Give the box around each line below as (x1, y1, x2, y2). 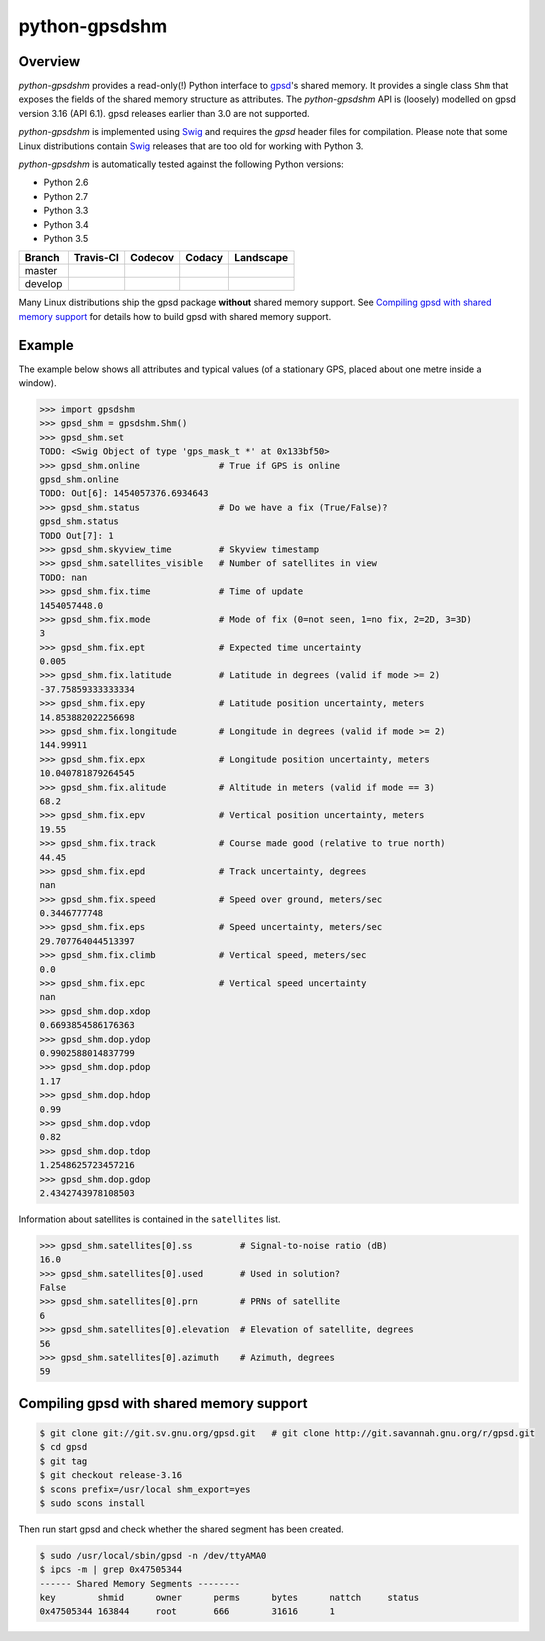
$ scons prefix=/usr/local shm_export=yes (39, 1483, 251, 1495)
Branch (24, 251, 60, 265)
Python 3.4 (43, 218, 89, 230)
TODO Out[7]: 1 (39, 530, 114, 541)
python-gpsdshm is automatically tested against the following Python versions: (18, 158, 344, 170)
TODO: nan (39, 571, 88, 583)
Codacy (185, 251, 224, 265)
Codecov (130, 251, 175, 265)
